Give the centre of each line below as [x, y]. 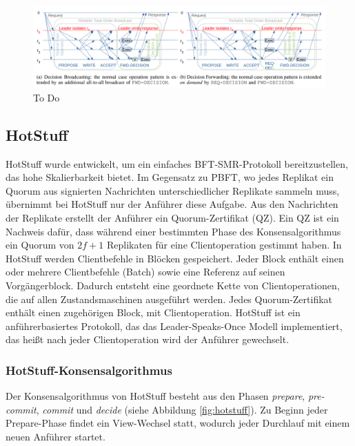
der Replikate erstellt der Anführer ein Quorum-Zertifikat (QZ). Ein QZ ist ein [172, 218]
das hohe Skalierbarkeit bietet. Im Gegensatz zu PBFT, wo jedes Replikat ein [170, 177]
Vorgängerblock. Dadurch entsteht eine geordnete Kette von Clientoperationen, [173, 285]
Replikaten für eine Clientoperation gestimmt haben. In [224, 245]
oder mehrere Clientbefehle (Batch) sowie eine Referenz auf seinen [145, 272]
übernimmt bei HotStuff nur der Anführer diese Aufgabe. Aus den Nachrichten [172, 204]
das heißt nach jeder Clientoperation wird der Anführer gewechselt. [148, 339]
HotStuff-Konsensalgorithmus [89, 370]
